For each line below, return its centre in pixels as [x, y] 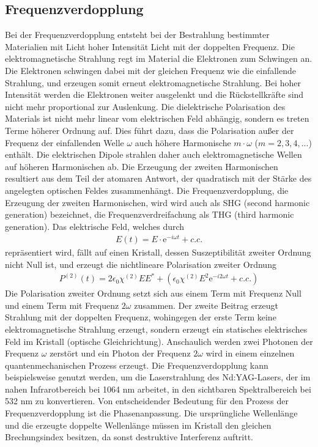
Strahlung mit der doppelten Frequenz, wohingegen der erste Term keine [141, 317]
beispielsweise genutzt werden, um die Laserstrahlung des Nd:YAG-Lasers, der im [158, 377]
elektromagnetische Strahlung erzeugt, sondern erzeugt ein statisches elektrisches [156, 329]
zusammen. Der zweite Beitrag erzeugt [206, 305]
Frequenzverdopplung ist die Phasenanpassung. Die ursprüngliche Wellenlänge [151, 413]
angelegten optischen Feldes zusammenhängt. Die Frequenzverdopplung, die [147, 190]
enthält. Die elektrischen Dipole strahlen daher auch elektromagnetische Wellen [153, 154]
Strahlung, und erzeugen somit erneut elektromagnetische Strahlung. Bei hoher [153, 82]
